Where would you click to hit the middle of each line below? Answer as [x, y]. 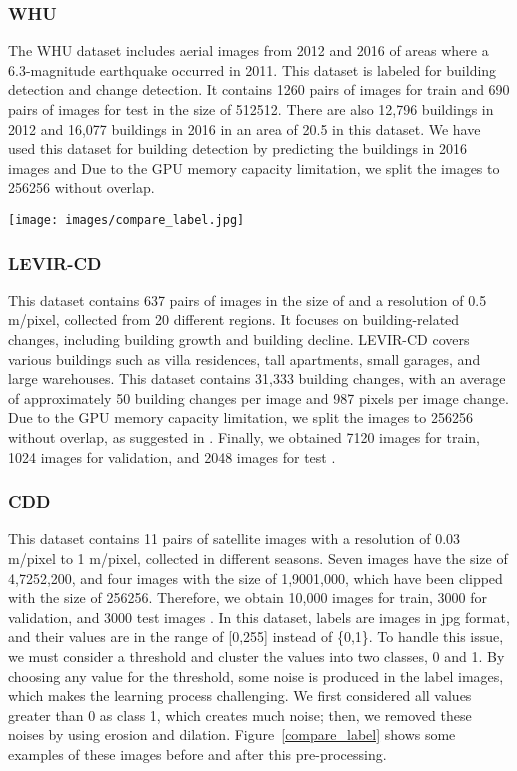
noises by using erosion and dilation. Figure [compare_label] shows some [232, 734]
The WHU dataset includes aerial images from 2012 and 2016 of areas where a [248, 50]
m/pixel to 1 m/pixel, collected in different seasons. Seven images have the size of [258, 558]
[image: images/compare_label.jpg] [126, 219]
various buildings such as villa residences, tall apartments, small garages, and [244, 358]
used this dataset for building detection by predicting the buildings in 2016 [237, 148]
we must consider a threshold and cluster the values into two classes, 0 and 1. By [256, 655]
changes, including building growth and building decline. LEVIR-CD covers [239, 339]
